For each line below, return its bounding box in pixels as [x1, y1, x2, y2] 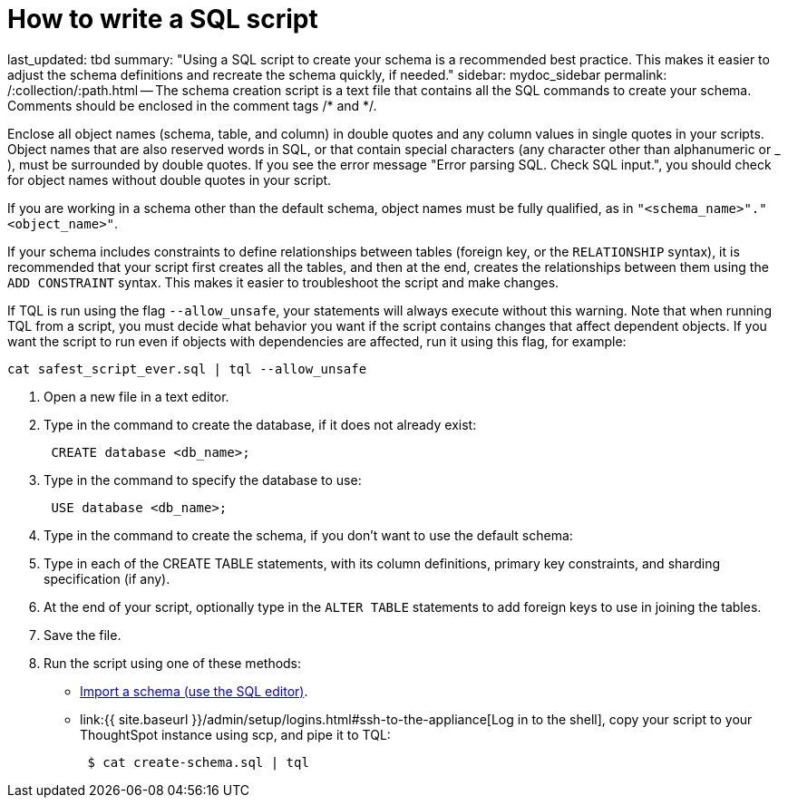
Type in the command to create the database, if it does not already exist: [44, 416, 477, 432]
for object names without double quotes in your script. [7, 171, 332, 188]
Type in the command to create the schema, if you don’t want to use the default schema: [44, 527, 573, 543]
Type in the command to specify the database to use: [44, 471, 362, 488]
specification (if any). [44, 570, 170, 587]
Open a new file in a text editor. [44, 388, 229, 404]
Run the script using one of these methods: [44, 655, 302, 671]
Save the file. [44, 626, 122, 643]
